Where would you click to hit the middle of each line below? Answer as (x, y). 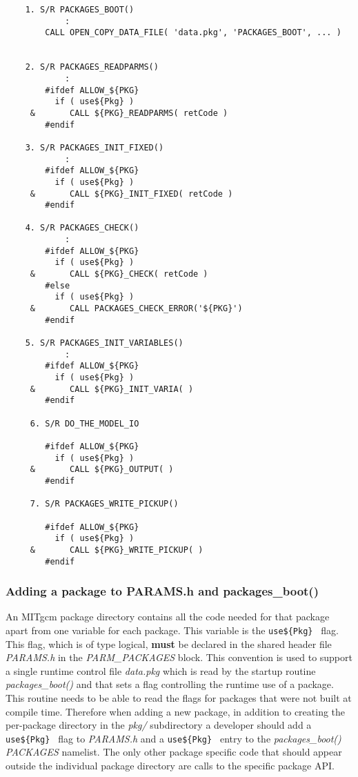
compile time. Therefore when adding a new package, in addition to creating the (176, 711)
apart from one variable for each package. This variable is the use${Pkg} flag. (172, 630)
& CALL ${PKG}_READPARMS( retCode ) (129, 113)
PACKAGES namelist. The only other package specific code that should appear (174, 752)
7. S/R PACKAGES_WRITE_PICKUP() (104, 504)
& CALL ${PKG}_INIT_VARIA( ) (112, 389)
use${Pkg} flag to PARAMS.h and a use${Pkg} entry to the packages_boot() (173, 738)
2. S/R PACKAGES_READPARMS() (92, 67)
